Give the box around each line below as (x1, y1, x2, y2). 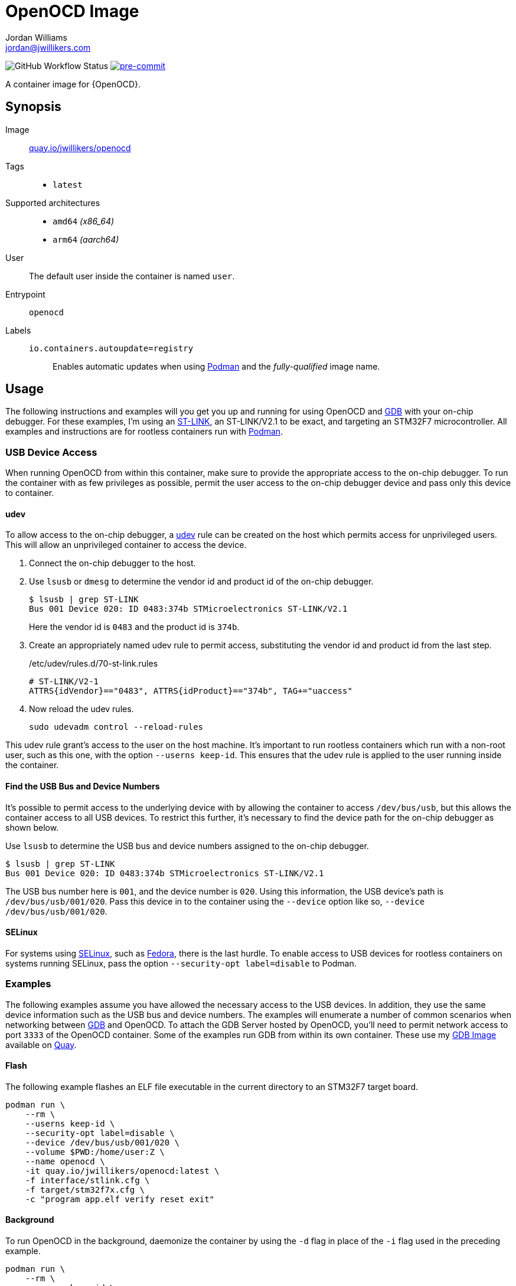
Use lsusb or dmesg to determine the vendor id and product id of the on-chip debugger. (29, 576, 374, 587)
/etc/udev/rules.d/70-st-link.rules (29, 658, 158, 669)
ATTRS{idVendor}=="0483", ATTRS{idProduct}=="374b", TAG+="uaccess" (29, 686, 352, 696)
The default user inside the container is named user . (29, 270, 235, 281)
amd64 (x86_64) (53, 216, 115, 226)
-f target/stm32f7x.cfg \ (25, 1184, 145, 1194)
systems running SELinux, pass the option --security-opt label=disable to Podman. (5, 958, 357, 968)
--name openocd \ (25, 1156, 105, 1166)
